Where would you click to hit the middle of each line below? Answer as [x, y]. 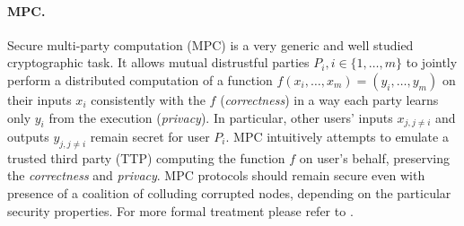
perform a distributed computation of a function [140, 79]
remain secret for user [150, 137]
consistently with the [148, 99]
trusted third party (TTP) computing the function [146, 157]
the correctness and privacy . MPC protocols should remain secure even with [216, 175]
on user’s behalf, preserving [375, 157]
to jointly [432, 62]
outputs [28, 137]
